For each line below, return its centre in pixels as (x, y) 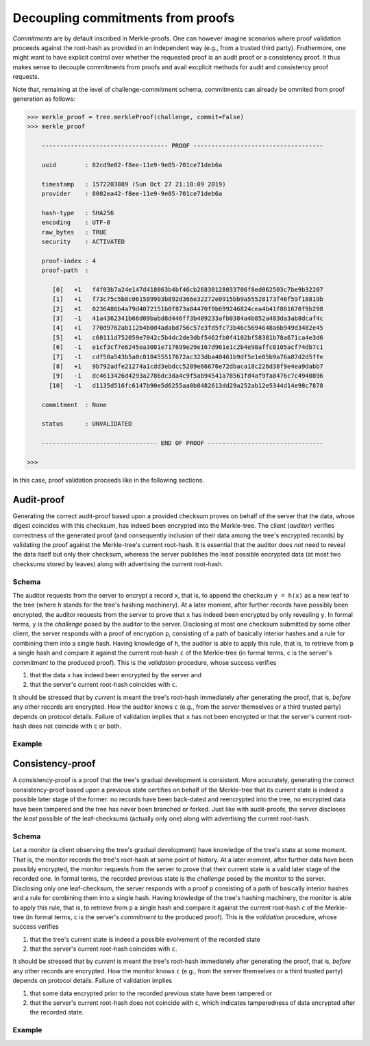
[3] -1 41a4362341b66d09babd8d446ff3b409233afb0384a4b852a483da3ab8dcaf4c (188, 318)
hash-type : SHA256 (78, 213)
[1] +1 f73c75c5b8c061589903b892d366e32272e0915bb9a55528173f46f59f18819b (188, 299)
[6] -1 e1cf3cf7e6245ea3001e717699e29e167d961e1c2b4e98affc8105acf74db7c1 (188, 347)
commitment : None (74, 405)
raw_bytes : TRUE (74, 232)
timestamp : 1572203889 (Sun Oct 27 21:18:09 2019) (134, 184)
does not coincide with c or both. (74, 726)
